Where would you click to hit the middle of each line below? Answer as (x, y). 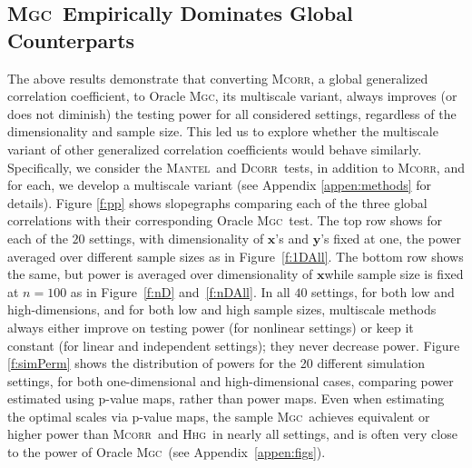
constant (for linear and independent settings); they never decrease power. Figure (234, 345)
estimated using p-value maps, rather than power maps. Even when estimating (226, 398)
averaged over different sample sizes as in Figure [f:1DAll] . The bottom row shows (236, 256)
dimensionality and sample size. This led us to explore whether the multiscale (223, 131)
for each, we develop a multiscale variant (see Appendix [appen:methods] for (220, 185)
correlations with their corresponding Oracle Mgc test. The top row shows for (225, 220)
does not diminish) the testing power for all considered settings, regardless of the (232, 113)
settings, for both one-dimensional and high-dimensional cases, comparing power (231, 380)
